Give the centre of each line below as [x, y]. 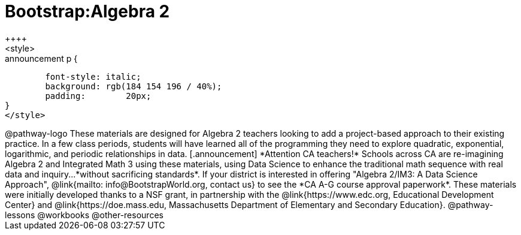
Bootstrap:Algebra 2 [87, 11]
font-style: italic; [93, 76]
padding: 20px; [98, 96]
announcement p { [41, 58]
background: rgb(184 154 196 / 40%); [134, 86]
